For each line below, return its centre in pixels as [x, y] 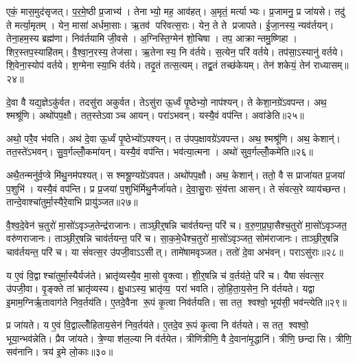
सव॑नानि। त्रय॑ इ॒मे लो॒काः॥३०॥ [60, 352]
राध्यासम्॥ [331, 65]
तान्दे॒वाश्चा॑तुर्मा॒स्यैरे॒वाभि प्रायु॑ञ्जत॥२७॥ [72, 202]
